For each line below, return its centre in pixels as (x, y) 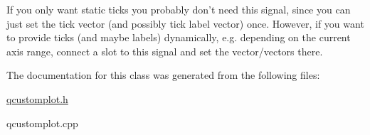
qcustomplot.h (37, 98)
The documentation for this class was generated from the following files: (163, 75)
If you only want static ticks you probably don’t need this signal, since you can (179, 9)
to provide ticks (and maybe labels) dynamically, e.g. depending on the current (179, 37)
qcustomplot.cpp (42, 123)
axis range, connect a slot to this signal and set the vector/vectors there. (165, 51)
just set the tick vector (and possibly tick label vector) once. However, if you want (185, 23)
